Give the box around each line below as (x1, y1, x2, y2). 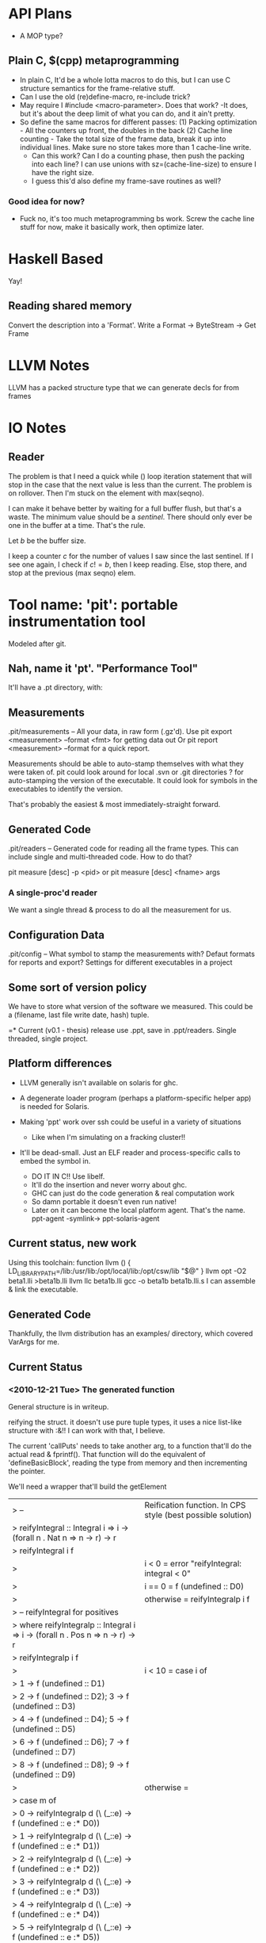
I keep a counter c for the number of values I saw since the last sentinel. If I (8, 551, 253, 560)
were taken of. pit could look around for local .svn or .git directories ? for (8, 767, 244, 777)
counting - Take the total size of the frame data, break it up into (19, 134, 226, 143)
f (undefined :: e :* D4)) (12, 1908, 101, 1919)
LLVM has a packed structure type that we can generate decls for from (8, 382, 240, 392)
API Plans (8, 5, 73, 23)
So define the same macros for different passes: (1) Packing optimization (19, 117, 257, 127)
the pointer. (8, 1466, 46, 1475)
